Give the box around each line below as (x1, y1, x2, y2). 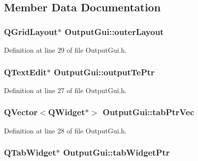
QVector (4, 106, 38, 118)
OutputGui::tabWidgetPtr (63, 146, 170, 159)
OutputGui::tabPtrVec (102, 106, 194, 118)
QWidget (48, 106, 85, 118)
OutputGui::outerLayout (65, 25, 164, 37)
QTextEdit (4, 65, 47, 78)
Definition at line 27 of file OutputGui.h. (4, 85, 127, 95)
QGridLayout (4, 25, 58, 37)
